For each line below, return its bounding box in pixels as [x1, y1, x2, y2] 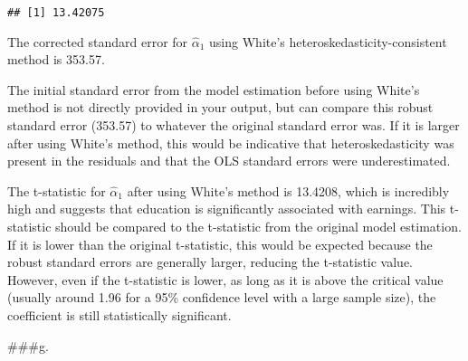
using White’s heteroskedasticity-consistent [209, 32, 447, 51]
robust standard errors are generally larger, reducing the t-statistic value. [7, 252, 414, 271]
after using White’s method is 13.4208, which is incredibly [127, 181, 450, 200]
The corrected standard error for [7, 32, 188, 51]
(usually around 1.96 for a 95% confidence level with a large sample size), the [7, 288, 436, 307]
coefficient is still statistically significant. [7, 305, 232, 324]
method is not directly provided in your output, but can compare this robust [7, 98, 434, 117]
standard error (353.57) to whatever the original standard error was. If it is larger [7, 116, 460, 135]
